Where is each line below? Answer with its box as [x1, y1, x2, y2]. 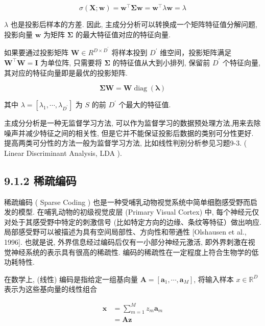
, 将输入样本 [194, 273, 234, 284]
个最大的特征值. [118, 99, 171, 110]
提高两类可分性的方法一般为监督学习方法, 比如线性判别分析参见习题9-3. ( [4, 137, 247, 148]
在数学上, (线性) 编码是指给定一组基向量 [4, 273, 138, 284]
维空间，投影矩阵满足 [160, 47, 232, 58]
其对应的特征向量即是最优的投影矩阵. [4, 67, 128, 78]
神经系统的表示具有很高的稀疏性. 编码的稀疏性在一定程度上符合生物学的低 [11, 246, 259, 257]
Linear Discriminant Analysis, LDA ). [4, 147, 122, 158]
